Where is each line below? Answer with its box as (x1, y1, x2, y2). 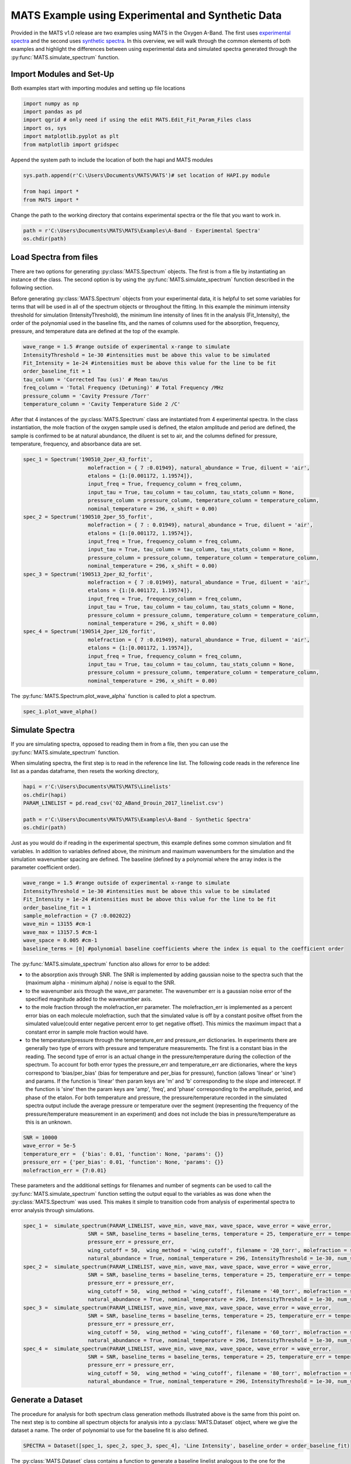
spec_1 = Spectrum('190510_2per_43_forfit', (23, 456, 153, 463)
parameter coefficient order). (11, 864, 81, 871)
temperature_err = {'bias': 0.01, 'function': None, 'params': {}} (23, 1151, 224, 1157)
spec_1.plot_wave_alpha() (23, 708, 98, 714)
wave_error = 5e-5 (23, 1143, 76, 1149)
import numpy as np (23, 100, 79, 107)
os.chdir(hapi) (23, 791, 67, 798)
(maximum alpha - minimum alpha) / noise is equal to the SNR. (25, 979, 176, 986)
